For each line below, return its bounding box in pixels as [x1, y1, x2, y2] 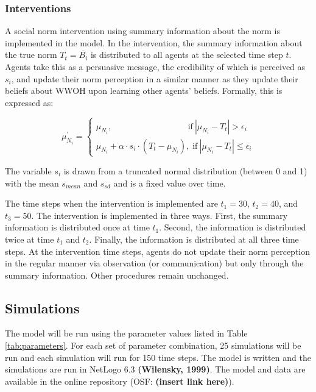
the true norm [5, 48, 57, 61]
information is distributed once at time [5, 221, 150, 233]
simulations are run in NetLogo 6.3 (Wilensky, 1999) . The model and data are [5, 363, 306, 376]
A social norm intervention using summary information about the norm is [5, 24, 281, 37]
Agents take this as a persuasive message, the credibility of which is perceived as [5, 60, 306, 73]
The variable [5, 164, 52, 177]
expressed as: [5, 96, 54, 109]
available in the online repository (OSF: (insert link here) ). [5, 374, 234, 387]
